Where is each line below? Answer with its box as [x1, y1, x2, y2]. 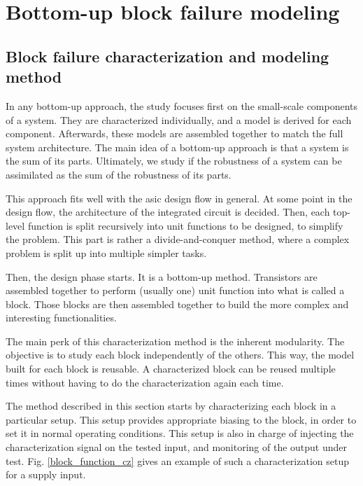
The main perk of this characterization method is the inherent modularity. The [6, 333, 345, 348]
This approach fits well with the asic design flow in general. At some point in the [6, 190, 353, 205]
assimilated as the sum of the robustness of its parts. [6, 167, 232, 181]
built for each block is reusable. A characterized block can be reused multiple [6, 361, 336, 376]
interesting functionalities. [6, 310, 117, 325]
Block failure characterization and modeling [6, 45, 329, 67]
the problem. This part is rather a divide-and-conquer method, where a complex [6, 232, 350, 247]
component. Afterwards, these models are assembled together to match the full [6, 126, 343, 141]
